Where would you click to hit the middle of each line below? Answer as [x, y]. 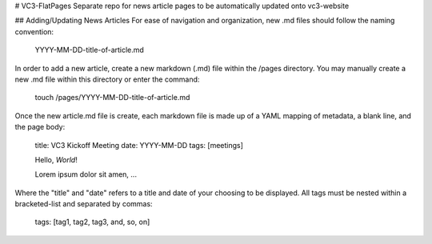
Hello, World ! [56, 159]
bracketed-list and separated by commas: [84, 204]
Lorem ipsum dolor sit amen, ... [86, 174]
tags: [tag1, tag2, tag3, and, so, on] [92, 222]
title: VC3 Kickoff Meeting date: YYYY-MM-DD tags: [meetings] [139, 145]
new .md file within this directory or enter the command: [107, 79]
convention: [34, 31]
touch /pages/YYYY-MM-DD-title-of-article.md [112, 98]
